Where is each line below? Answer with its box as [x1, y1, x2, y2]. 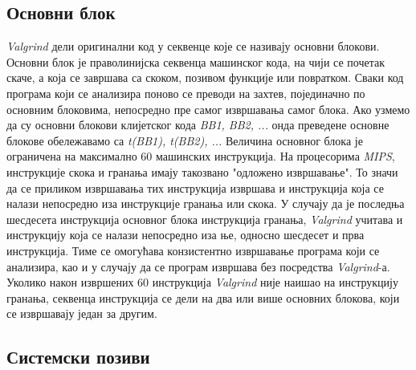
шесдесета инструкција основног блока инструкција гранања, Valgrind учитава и [6, 210, 403, 227]
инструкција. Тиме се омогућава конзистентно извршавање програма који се [6, 242, 380, 258]
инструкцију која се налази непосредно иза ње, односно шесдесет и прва [6, 226, 365, 243]
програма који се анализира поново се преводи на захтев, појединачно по [6, 84, 365, 101]
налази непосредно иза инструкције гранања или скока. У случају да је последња [6, 195, 405, 212]
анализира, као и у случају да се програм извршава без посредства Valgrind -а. [6, 258, 390, 274]
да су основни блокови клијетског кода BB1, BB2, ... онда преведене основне [6, 116, 389, 133]
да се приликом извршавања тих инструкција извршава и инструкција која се [6, 179, 384, 196]
